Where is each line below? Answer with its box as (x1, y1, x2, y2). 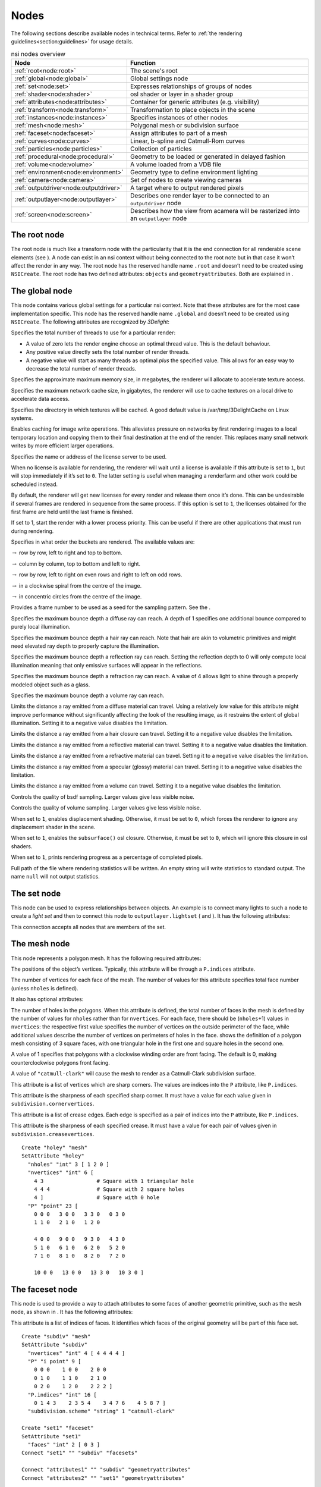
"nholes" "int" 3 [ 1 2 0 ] (27, 1160, 110, 1168)
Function (130, 58, 156, 67)
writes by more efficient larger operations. (11, 442, 114, 449)
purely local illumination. (11, 623, 71, 630)
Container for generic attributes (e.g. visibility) (130, 98, 260, 106)
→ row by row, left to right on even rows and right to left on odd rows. (12, 571, 182, 578)
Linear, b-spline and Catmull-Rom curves (130, 137, 245, 145)
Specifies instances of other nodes (130, 113, 228, 121)
